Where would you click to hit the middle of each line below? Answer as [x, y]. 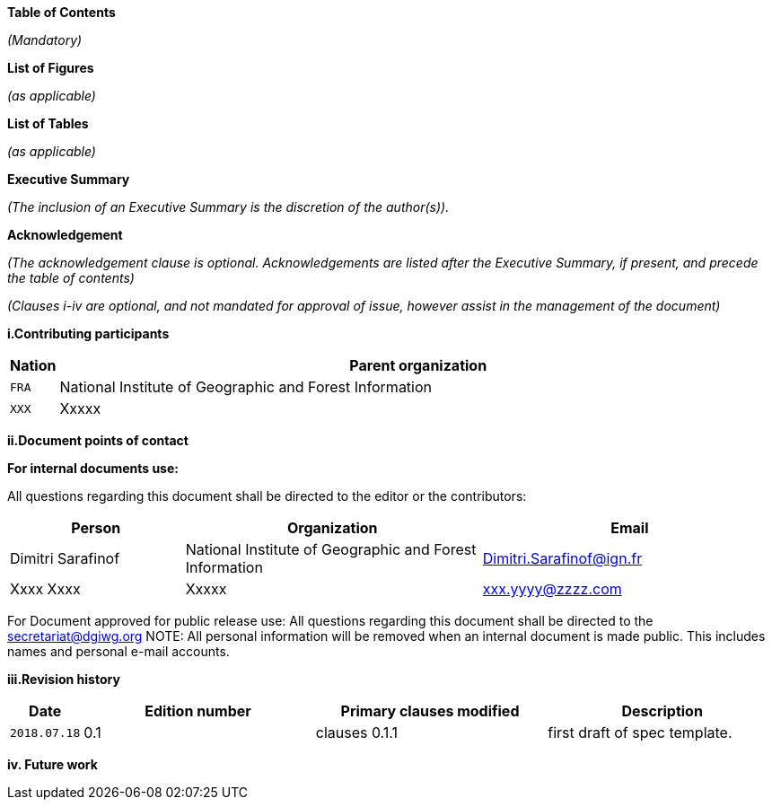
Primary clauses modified [430, 711]
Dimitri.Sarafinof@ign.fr [562, 558]
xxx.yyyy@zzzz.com [552, 589]
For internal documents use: [93, 468]
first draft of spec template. [640, 732]
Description [662, 711]
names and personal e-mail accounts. [118, 651]
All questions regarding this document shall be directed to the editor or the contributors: [267, 496]
